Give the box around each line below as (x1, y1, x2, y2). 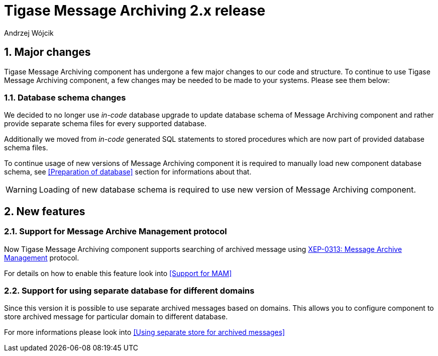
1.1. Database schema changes (4, 92, 126, 103)
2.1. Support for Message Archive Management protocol (4, 226, 227, 237)
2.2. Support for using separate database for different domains (4, 285, 255, 296)
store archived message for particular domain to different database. (4, 312, 228, 321)
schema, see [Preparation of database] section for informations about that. (4, 167, 252, 176)
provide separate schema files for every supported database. (4, 119, 207, 128)
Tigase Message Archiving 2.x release (4, 2, 266, 19)
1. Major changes (4, 46, 91, 59)
